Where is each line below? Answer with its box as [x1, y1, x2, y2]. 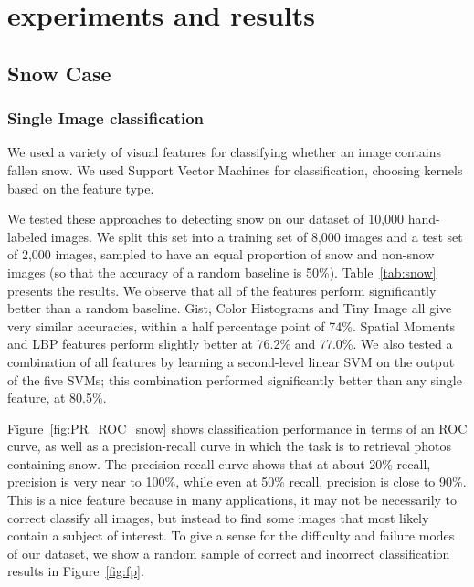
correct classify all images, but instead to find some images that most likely [7, 508, 429, 527]
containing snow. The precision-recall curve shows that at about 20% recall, [7, 454, 431, 473]
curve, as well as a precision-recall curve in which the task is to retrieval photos [7, 436, 451, 456]
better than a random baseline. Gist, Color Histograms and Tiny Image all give [7, 299, 452, 318]
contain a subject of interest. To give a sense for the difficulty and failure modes [7, 526, 455, 545]
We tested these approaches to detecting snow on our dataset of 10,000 [7, 209, 405, 228]
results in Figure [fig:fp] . [7, 561, 144, 581]
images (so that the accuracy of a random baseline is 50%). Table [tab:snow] [7, 262, 437, 281]
